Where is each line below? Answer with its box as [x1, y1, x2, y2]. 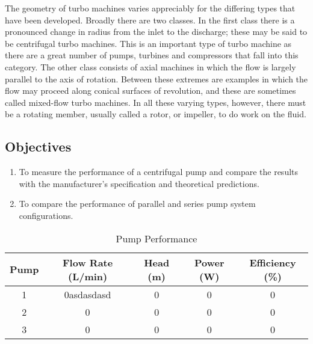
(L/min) [67, 269, 108, 283]
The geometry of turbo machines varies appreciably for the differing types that [5, 2, 296, 14]
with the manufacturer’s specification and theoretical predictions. [19, 177, 259, 189]
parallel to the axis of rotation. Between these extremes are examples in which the [5, 72, 308, 85]
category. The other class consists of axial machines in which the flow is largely [5, 60, 296, 73]
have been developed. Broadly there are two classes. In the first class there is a [5, 13, 295, 26]
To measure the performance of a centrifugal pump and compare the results [19, 165, 299, 178]
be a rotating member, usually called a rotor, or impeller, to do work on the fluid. [5, 108, 306, 120]
